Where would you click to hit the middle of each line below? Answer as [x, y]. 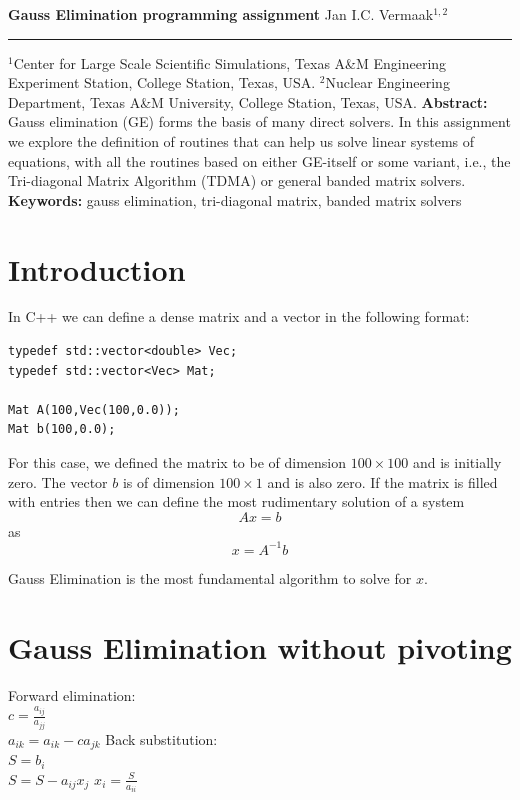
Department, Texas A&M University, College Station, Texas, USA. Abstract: [248, 101]
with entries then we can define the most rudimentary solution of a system [236, 501]
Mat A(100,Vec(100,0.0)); [94, 409]
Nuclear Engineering [387, 82]
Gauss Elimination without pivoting [260, 646]
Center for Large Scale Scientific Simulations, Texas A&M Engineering [230, 62]
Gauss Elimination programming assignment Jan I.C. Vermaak [221, 14]
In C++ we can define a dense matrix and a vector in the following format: [239, 316]
